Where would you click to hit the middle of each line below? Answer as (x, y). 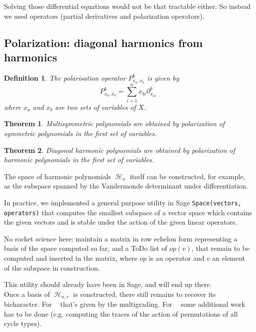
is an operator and (177, 258)
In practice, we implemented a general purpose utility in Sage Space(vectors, (123, 202)
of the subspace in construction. (52, 267)
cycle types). (23, 323)
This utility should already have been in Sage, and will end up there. (108, 284)
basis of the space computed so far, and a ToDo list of (86, 248)
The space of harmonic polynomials (57, 176)
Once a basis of (27, 294)
